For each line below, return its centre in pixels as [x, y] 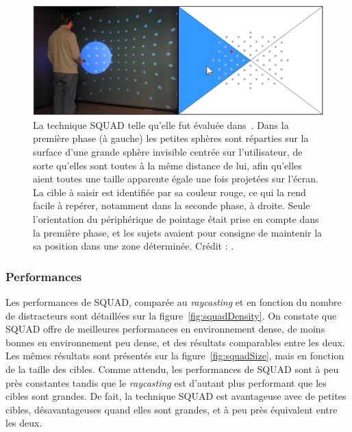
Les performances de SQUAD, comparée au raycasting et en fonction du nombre [174, 301]
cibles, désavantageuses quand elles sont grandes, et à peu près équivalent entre [172, 409]
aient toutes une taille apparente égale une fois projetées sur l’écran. [176, 179]
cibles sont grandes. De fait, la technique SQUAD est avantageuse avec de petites [176, 396]
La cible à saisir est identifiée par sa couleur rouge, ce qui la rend [169, 192]
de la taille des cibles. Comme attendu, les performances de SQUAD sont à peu [172, 369]
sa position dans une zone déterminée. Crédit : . [134, 246]
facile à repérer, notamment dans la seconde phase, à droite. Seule [172, 205]
